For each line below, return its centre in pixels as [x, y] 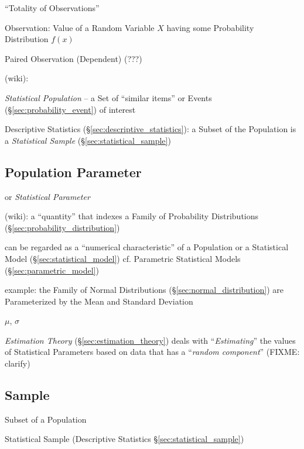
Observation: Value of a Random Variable [80, 27]
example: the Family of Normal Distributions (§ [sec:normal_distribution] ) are [144, 290]
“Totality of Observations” [52, 8]
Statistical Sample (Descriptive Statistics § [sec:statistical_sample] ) [124, 439]
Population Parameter [73, 172]
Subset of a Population [46, 419]
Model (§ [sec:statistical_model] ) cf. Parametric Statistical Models [123, 258]
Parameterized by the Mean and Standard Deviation [99, 301]
